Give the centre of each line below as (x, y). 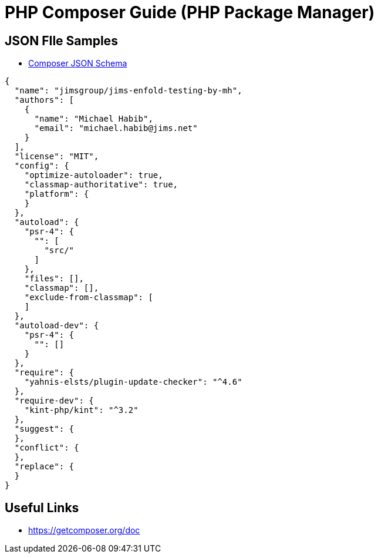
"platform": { (57, 194)
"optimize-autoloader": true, (94, 175)
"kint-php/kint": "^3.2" (81, 410)
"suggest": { (44, 429)
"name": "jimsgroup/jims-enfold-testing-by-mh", (128, 91)
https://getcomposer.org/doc (84, 530)
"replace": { (44, 467)
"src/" (59, 251)
